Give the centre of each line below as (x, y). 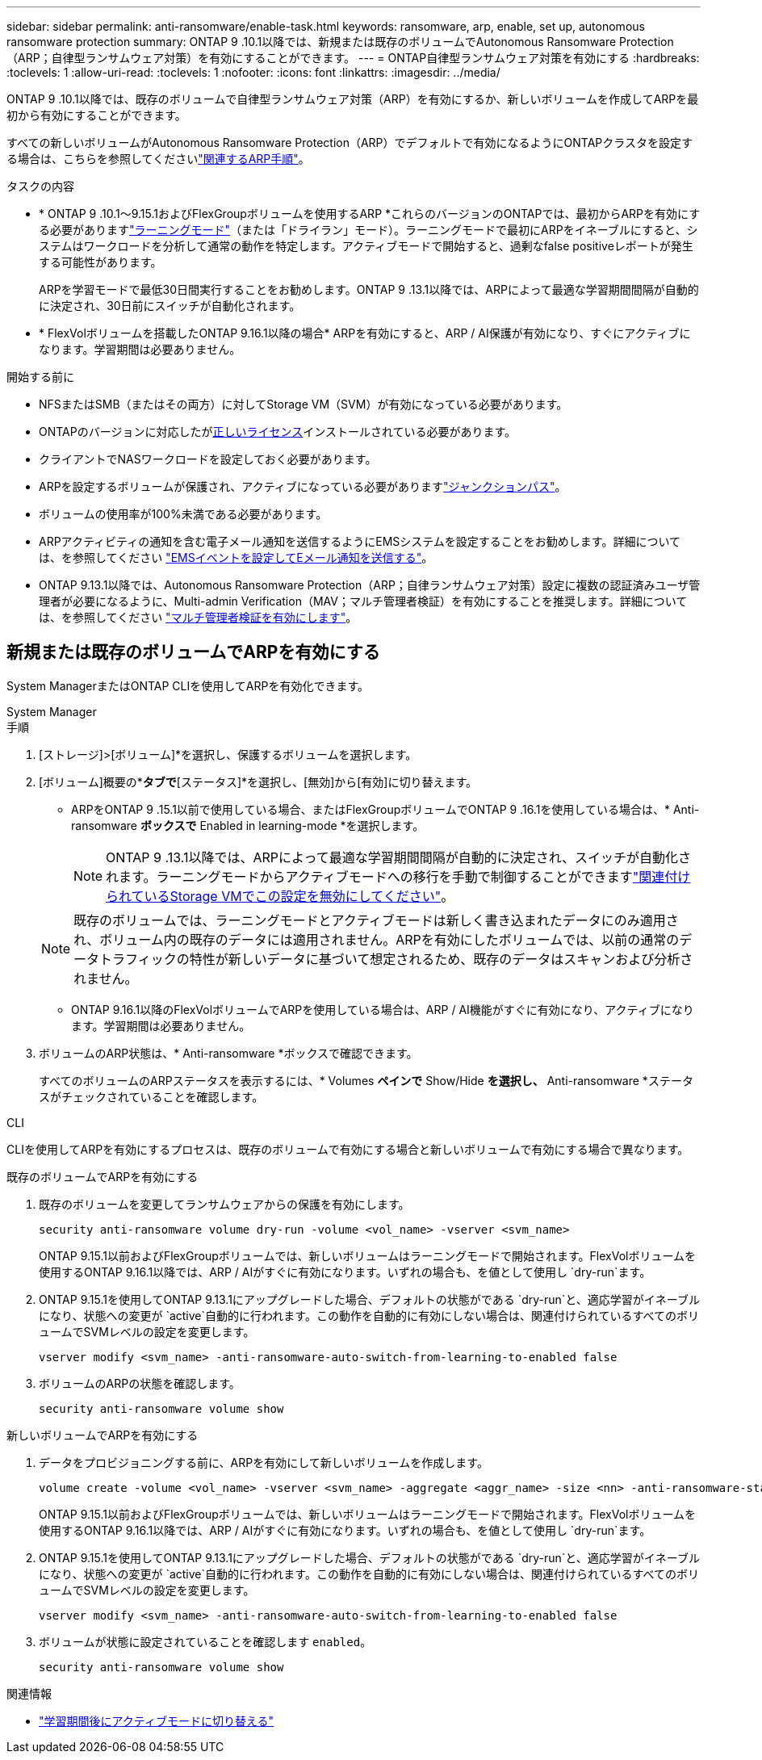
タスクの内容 (40, 186)
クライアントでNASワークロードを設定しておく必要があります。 (208, 459)
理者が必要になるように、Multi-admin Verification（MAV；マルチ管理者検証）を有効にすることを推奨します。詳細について (363, 601)
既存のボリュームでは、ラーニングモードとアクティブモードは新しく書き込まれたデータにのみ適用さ (376, 920)
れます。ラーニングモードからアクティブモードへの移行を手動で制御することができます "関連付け (398, 876)
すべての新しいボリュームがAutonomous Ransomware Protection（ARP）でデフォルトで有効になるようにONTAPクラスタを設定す (350, 142)
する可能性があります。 (100, 262)
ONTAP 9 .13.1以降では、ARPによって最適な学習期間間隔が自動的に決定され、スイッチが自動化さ (398, 857)
